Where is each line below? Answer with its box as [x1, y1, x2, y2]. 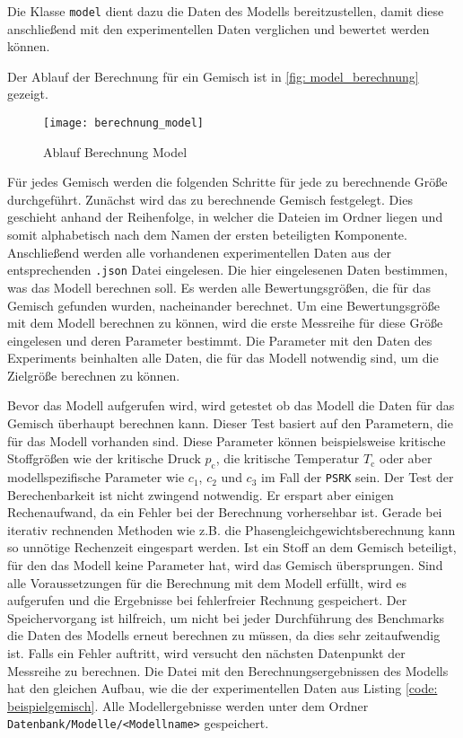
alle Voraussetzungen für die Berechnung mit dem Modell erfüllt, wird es [7, 573, 407, 592]
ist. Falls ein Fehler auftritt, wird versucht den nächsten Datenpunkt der [7, 644, 406, 663]
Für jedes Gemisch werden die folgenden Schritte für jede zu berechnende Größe [7, 172, 448, 191]
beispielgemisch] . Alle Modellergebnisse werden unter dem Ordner [7, 696, 369, 715]
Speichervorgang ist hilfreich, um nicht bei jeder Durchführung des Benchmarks [7, 608, 445, 627]
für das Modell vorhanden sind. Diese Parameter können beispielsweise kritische [7, 431, 446, 450]
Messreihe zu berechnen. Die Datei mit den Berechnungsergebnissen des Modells [7, 661, 449, 680]
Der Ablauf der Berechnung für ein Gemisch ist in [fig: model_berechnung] [7, 66, 419, 85]
